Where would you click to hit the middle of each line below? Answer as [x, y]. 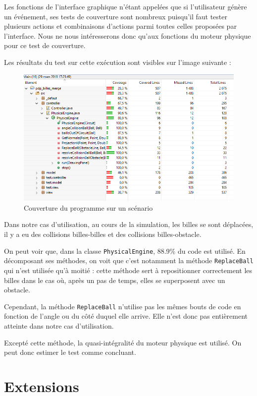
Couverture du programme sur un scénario [88, 207]
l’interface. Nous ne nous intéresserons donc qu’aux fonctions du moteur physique [128, 35]
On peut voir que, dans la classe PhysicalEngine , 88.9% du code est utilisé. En [125, 251]
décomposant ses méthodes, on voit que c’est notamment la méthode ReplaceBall [129, 260]
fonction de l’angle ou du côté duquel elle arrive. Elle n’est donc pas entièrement [126, 316]
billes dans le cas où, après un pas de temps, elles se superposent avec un [115, 280]
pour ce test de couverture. [45, 45]
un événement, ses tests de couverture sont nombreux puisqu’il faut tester [116, 16]
